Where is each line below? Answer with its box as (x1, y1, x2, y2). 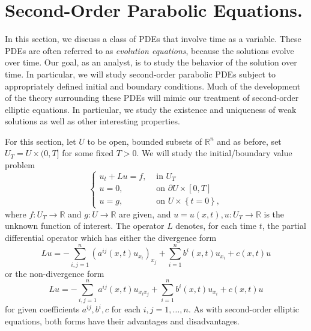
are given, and (119, 207, 171, 220)
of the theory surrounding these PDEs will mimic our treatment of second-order (5, 91, 299, 104)
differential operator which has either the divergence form (5, 231, 217, 243)
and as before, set (217, 135, 282, 147)
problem (5, 159, 35, 171)
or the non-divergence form (5, 267, 104, 279)
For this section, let (5, 135, 76, 147)
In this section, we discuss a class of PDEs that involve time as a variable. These (5, 32, 301, 45)
